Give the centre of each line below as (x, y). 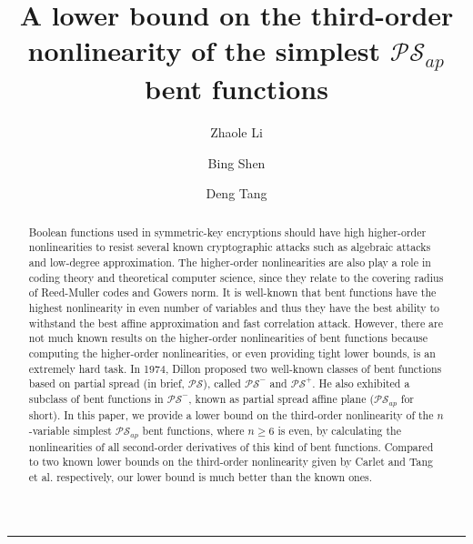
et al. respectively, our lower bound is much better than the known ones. (200, 476)
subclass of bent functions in (96, 399)
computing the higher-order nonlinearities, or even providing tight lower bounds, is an (232, 353)
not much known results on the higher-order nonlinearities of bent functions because (228, 338)
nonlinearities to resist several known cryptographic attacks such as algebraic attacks (230, 247)
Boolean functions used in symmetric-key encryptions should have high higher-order (227, 232)
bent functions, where (193, 430)
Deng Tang (236, 193)
